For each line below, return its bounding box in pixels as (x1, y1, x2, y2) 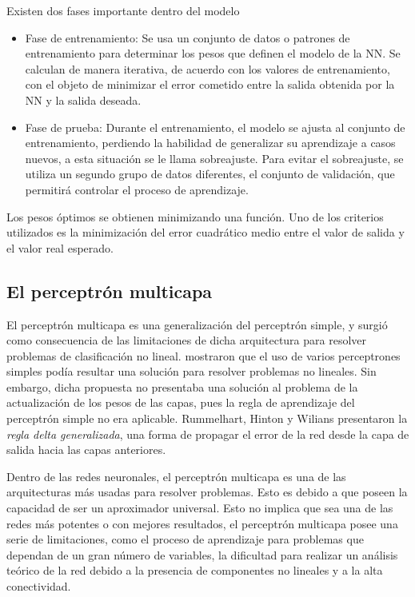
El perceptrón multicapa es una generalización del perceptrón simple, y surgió (6, 316, 388, 332)
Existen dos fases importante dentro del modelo (6, 2, 240, 18)
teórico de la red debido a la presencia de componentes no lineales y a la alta (6, 562, 383, 579)
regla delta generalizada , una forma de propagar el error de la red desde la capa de (6, 425, 409, 442)
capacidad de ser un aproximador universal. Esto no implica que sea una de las (6, 499, 393, 516)
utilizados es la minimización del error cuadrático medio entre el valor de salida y (6, 224, 405, 241)
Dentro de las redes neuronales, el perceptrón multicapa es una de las (6, 468, 346, 484)
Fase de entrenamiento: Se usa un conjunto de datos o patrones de (25, 29, 350, 46)
